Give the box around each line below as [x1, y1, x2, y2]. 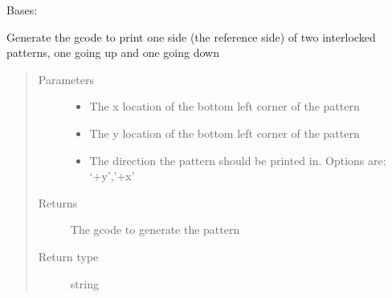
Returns [38, 194, 78, 211]
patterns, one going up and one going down [6, 44, 219, 61]
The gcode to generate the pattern [70, 221, 240, 238]
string [70, 275, 99, 292]
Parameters [38, 70, 94, 87]
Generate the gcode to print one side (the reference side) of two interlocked [6, 28, 376, 45]
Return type [38, 248, 99, 264]
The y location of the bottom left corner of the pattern [89, 124, 360, 141]
